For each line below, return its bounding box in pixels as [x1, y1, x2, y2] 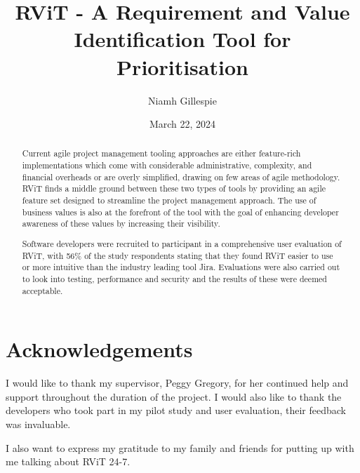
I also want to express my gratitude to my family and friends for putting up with [6, 440, 354, 455]
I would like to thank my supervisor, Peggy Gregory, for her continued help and [6, 375, 349, 390]
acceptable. [22, 284, 63, 296]
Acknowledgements [6, 335, 193, 364]
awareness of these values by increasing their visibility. [22, 218, 220, 229]
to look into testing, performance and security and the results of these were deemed [22, 272, 327, 284]
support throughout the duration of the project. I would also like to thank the [6, 389, 342, 404]
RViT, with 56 [22, 249, 75, 261]
